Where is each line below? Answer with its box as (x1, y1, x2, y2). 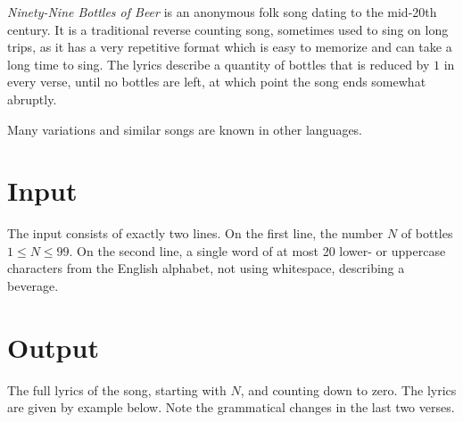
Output (7, 328, 99, 365)
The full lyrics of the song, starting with (7, 380, 227, 399)
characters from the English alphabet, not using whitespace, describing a (7, 259, 405, 277)
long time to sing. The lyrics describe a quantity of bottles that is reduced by (7, 54, 430, 73)
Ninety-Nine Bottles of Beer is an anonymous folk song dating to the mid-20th (7, 3, 437, 21)
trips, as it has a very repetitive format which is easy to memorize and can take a (7, 37, 452, 56)
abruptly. (7, 89, 57, 108)
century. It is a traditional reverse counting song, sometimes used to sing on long (7, 20, 449, 38)
